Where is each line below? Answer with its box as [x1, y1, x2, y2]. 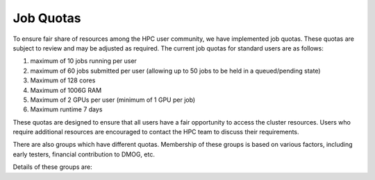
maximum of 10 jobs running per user [30, 57, 137, 65]
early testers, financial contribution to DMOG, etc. [12, 150, 156, 159]
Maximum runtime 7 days [30, 105, 103, 114]
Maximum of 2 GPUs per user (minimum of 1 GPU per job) [30, 96, 196, 104]
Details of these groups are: [12, 163, 93, 171]
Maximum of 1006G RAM [30, 86, 102, 94]
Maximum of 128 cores [30, 76, 96, 84]
